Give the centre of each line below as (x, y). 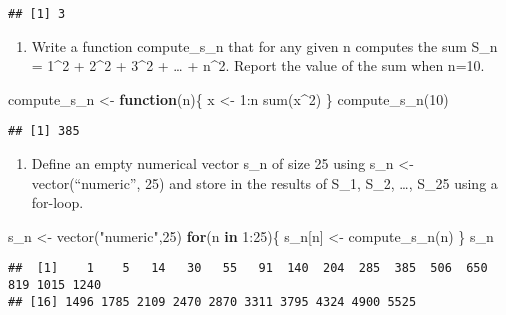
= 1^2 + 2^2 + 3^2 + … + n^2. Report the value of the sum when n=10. (258, 65)
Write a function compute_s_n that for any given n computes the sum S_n (264, 45)
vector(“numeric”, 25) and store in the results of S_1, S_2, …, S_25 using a (264, 182)
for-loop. (57, 202)
